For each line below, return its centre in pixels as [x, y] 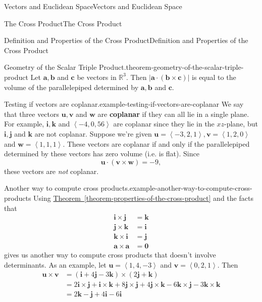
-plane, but [241, 124]
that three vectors [32, 114]
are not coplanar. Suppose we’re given [93, 133]
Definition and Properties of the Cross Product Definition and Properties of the [126, 40]
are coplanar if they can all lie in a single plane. [173, 114]
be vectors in [97, 77]
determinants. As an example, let [55, 264]
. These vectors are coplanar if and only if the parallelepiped [156, 143]
